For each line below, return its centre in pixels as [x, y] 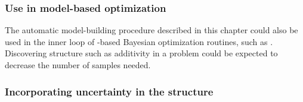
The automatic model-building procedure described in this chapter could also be [151, 30]
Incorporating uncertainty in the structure [109, 91]
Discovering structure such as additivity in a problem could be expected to [141, 53]
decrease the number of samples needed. [78, 65]
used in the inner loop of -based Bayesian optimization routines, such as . [139, 41]
